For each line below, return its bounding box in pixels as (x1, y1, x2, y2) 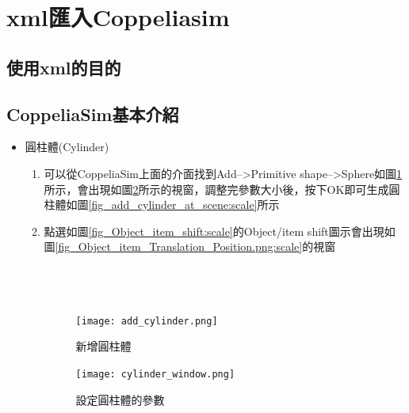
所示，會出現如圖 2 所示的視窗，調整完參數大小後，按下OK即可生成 (44, 180, 389, 197)
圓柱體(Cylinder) (25, 138, 109, 155)
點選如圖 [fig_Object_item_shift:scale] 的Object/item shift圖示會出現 (44, 222, 384, 239)
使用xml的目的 (6, 55, 121, 79)
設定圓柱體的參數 (75, 391, 165, 407)
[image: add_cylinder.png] (75, 315, 218, 327)
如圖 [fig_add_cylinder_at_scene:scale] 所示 (66, 196, 280, 213)
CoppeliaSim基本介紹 (6, 101, 179, 126)
